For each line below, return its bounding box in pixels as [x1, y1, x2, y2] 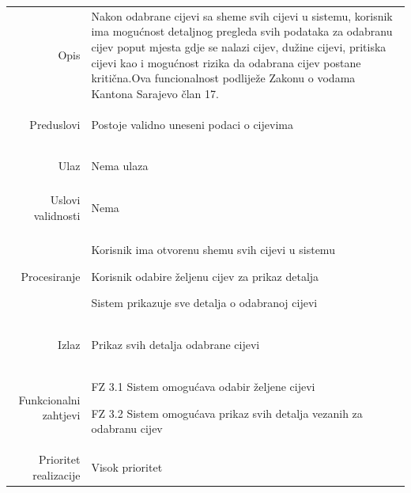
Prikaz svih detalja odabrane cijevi [91, 336, 260, 353]
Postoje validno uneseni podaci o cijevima [91, 116, 293, 132]
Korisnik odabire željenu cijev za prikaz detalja [91, 267, 319, 284]
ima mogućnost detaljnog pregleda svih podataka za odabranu [91, 23, 393, 40]
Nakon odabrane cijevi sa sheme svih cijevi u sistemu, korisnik [91, 7, 393, 24]
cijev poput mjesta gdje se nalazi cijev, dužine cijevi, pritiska [91, 38, 386, 55]
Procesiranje [21, 267, 81, 284]
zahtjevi [42, 407, 81, 423]
